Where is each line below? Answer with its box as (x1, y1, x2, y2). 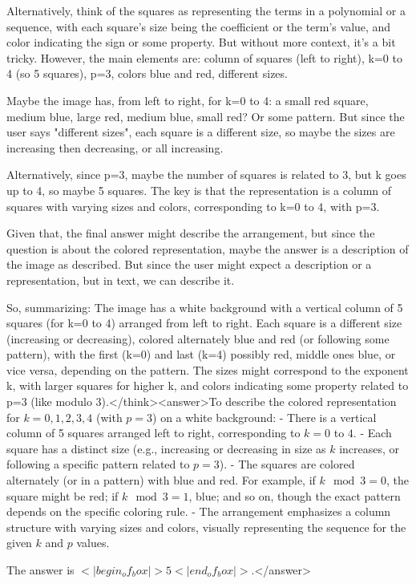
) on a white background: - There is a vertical (152, 408, 377, 425)
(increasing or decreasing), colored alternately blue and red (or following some (6, 330, 390, 347)
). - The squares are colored (219, 456, 355, 472)
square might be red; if (6, 487, 119, 504)
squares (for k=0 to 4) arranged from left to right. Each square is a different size (6, 314, 402, 331)
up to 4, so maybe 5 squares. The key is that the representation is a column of (6, 181, 392, 198)
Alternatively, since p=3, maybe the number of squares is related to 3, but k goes (6, 166, 406, 183)
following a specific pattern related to (6, 456, 190, 472)
